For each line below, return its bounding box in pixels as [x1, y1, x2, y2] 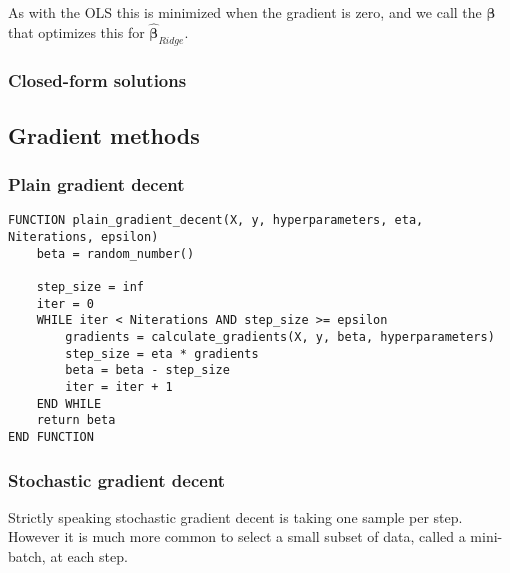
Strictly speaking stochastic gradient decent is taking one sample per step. [8, 506, 463, 527]
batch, [8, 546, 46, 567]
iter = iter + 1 [65, 380, 173, 395]
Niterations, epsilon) [8, 230, 159, 245]
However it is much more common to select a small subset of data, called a [8, 526, 466, 547]
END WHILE [36, 396, 102, 411]
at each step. [50, 546, 128, 567]
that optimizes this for [8, 21, 145, 42]
